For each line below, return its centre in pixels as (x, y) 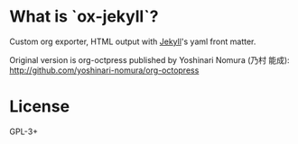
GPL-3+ (24, 131)
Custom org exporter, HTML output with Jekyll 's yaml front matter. (133, 41)
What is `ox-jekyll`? (84, 17)
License (40, 107)
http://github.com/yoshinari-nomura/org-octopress (104, 70)
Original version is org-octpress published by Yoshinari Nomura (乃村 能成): (150, 59)
